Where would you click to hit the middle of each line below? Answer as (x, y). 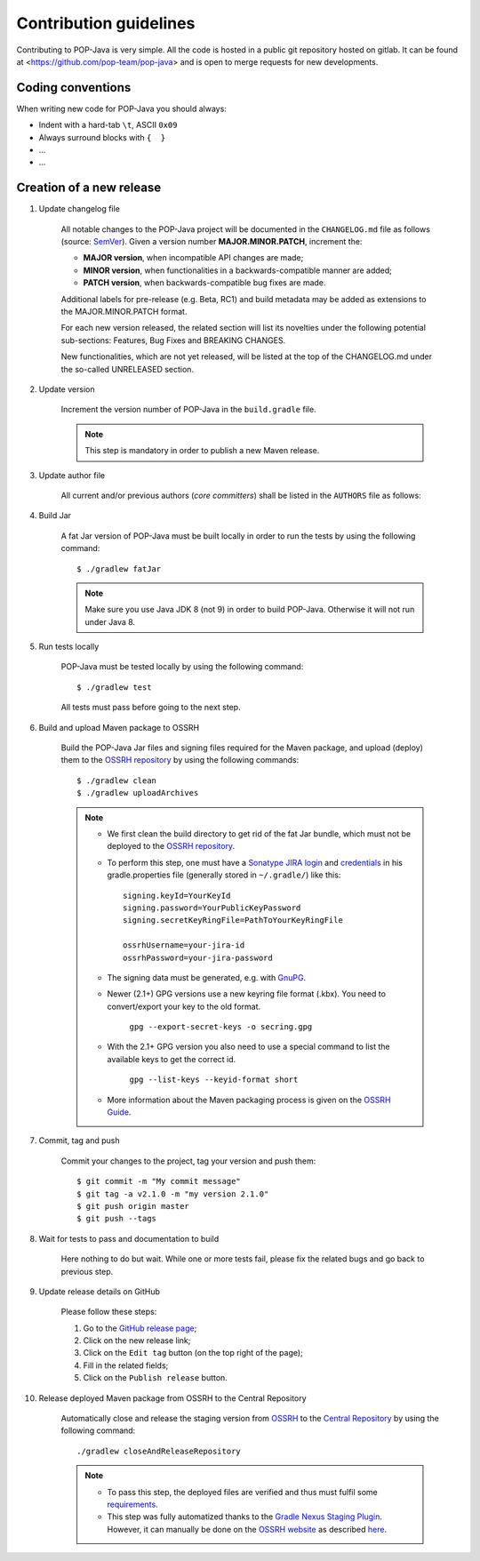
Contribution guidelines (106, 23)
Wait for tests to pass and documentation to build (129, 1238)
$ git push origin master (133, 1206)
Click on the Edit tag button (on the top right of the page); (193, 1353)
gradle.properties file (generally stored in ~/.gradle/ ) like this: (224, 875)
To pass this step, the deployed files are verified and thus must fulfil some (242, 1492)
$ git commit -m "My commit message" (159, 1181)
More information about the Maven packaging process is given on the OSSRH (249, 1100)
